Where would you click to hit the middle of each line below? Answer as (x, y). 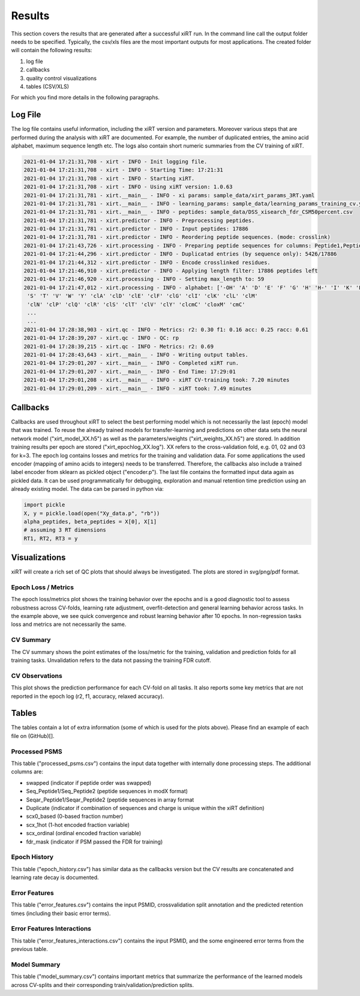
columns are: (27, 772)
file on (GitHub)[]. (33, 736)
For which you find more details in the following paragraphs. (85, 97)
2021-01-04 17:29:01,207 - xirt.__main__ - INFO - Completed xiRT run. (131, 363)
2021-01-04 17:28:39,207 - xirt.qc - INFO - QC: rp (101, 338)
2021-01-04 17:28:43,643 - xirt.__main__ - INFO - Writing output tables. (136, 355)
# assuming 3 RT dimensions (65, 530)
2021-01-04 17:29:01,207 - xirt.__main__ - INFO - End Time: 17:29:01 (130, 371)
